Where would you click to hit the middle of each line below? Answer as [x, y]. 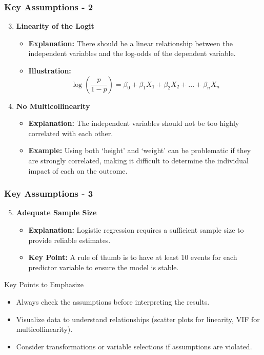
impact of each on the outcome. [78, 170]
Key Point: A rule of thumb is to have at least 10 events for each [133, 257]
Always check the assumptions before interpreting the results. [113, 301]
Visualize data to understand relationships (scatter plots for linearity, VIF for [138, 319]
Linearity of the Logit [55, 26]
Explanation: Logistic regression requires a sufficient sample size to [136, 229]
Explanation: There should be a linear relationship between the [130, 43]
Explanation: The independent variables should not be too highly [134, 123]
